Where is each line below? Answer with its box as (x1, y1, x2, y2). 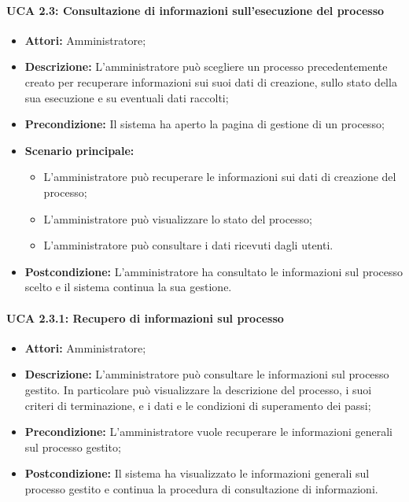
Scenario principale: (24, 142, 134, 158)
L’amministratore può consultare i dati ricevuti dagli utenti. (43, 237, 333, 253)
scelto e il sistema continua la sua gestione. (24, 279, 232, 295)
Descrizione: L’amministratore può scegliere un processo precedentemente (24, 58, 388, 75)
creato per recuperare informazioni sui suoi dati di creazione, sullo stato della (24, 73, 397, 90)
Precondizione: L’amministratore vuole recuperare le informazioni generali (24, 423, 393, 440)
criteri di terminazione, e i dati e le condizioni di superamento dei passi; (24, 397, 371, 413)
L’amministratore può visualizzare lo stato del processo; (43, 210, 312, 227)
